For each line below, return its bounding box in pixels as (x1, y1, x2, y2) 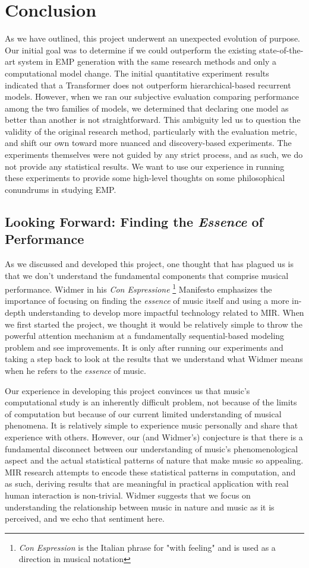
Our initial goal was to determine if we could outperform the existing (5, 43, 257, 56)
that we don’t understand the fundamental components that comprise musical (5, 269, 289, 281)
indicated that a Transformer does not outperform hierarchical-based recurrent (5, 78, 291, 91)
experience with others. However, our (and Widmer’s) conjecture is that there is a (5, 431, 303, 443)
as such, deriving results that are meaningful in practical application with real (5, 477, 289, 490)
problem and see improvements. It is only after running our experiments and (5, 341, 283, 353)
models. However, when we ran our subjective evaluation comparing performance (5, 90, 299, 103)
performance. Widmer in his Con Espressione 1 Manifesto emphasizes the (5, 281, 272, 295)
